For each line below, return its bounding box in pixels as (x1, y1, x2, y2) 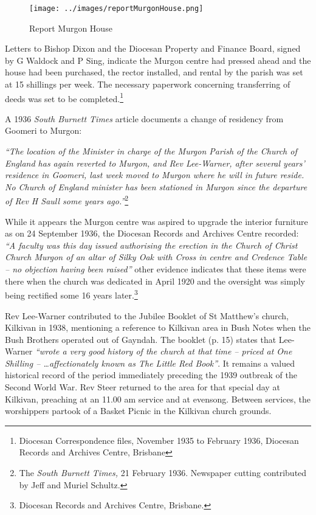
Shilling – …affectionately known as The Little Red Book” (5, 356, 218, 369)
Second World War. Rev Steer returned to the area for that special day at (5, 381, 280, 393)
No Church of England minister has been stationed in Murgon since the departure (5, 180, 307, 193)
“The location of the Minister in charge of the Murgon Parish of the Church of (5, 145, 297, 157)
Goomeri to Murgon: (5, 124, 82, 137)
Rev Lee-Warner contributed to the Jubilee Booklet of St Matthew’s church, (5, 309, 289, 322)
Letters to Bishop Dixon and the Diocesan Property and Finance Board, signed (5, 42, 301, 55)
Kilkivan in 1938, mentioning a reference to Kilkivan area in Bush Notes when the (5, 321, 311, 334)
